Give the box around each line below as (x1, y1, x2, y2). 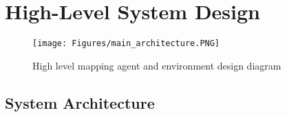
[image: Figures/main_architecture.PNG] (32, 39, 220, 49)
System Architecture (5, 92, 155, 113)
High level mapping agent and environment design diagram (32, 58, 281, 72)
